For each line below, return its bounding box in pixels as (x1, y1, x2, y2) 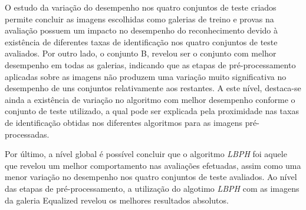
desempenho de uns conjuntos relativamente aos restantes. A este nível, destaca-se (5, 82, 301, 94)
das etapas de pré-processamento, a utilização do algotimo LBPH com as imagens (5, 182, 300, 194)
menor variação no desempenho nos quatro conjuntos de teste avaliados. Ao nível (5, 171, 297, 183)
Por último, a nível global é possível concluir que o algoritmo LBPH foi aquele (5, 148, 287, 160)
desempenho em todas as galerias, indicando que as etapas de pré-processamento (5, 58, 296, 71)
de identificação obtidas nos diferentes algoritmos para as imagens (5, 116, 243, 128)
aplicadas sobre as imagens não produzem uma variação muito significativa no (5, 70, 287, 82)
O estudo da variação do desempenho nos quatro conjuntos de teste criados (5, 1, 277, 13)
